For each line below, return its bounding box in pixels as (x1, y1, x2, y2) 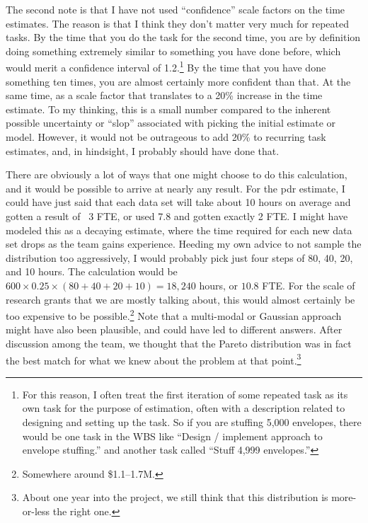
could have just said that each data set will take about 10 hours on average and (6, 195, 351, 209)
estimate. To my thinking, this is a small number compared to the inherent (6, 101, 331, 116)
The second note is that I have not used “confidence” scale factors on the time (6, 2, 345, 16)
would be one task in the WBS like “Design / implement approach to (22, 428, 323, 443)
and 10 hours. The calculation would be (6, 264, 178, 279)
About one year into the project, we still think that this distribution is (22, 490, 328, 505)
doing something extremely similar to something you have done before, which (6, 43, 341, 58)
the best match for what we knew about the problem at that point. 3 (6, 350, 301, 367)
